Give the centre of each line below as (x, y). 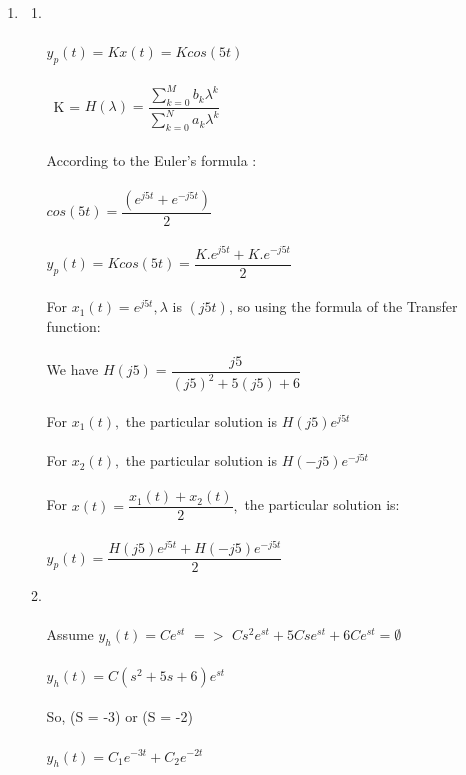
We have (72, 369)
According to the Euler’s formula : (151, 159)
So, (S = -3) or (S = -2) (119, 716)
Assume (70, 634)
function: (73, 325)
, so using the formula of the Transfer (343, 306)
